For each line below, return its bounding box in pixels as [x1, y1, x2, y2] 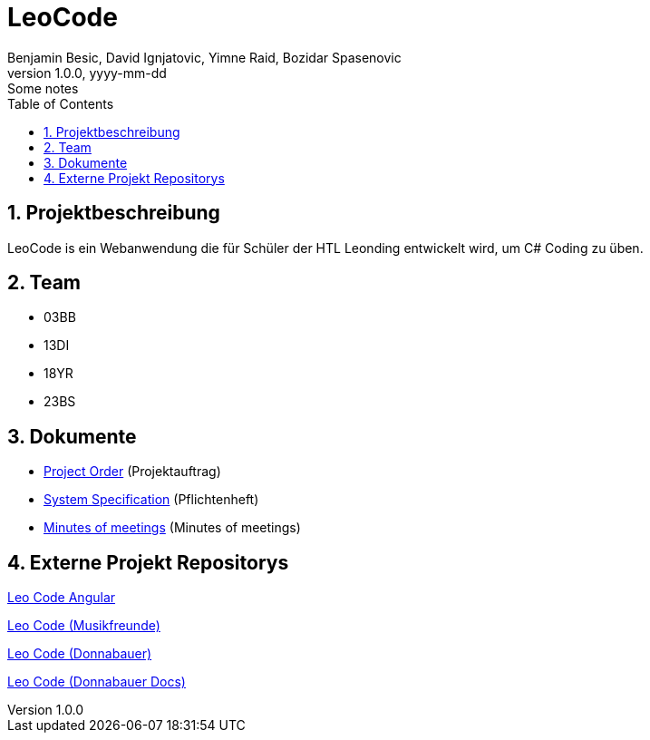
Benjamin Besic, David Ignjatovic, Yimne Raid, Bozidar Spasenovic [7, 49, 402, 65]
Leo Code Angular [7, 589, 116, 606]
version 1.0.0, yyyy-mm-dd [7, 64, 167, 81]
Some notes [7, 80, 79, 96]
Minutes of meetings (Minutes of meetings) [44, 520, 301, 536]
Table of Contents [7, 95, 114, 112]
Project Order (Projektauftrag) [44, 463, 221, 480]
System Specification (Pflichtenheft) [44, 492, 259, 508]
